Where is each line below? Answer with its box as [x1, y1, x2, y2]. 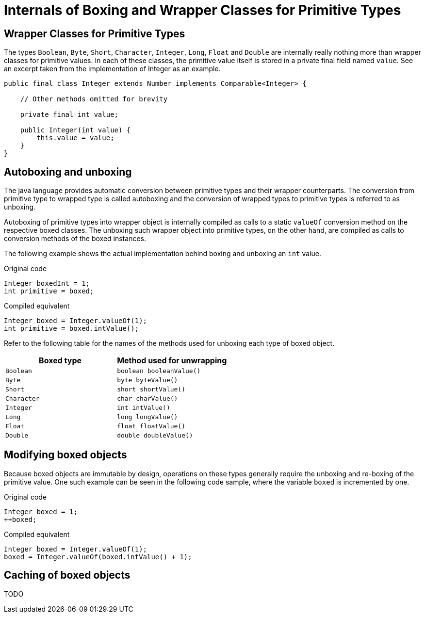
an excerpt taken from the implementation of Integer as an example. [4, 65, 221, 73]
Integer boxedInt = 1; [4, 279, 90, 288]
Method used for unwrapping [117, 356, 227, 366]
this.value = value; [36, 134, 114, 142]
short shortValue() [117, 386, 186, 393]
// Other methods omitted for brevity [20, 95, 168, 103]
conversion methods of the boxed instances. [4, 234, 146, 243]
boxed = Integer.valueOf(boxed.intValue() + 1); [4, 552, 192, 561]
